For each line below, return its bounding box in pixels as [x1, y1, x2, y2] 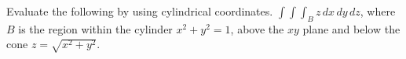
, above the [230, 20, 284, 36]
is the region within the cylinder [18, 20, 173, 36]
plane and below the [302, 20, 401, 36]
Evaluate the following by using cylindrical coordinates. [6, 3, 273, 19]
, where [360, 3, 396, 19]
